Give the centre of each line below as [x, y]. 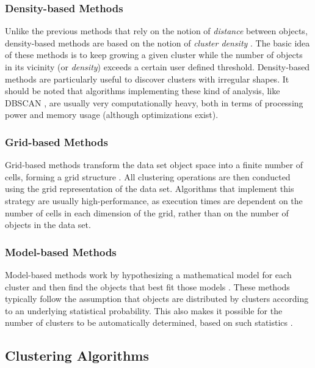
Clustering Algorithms [77, 355]
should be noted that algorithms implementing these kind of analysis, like [143, 91]
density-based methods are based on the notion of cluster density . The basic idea [157, 42]
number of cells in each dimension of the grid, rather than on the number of [147, 212]
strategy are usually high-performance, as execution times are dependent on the [154, 200]
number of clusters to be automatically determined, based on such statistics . [149, 322]
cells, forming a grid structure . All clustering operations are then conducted [148, 176]
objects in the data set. [48, 225]
